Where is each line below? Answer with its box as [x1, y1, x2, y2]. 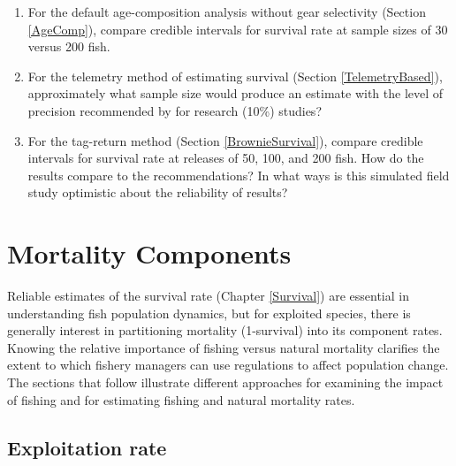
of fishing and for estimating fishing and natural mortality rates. [7, 390, 355, 409]
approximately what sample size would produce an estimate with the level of [27, 84, 444, 103]
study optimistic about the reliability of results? [27, 183, 288, 202]
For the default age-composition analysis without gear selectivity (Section [27, 3, 426, 20]
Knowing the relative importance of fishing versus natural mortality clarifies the [7, 338, 440, 356]
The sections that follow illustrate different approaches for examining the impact [7, 373, 444, 392]
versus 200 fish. [27, 37, 110, 56]
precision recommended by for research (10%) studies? [27, 101, 322, 119]
